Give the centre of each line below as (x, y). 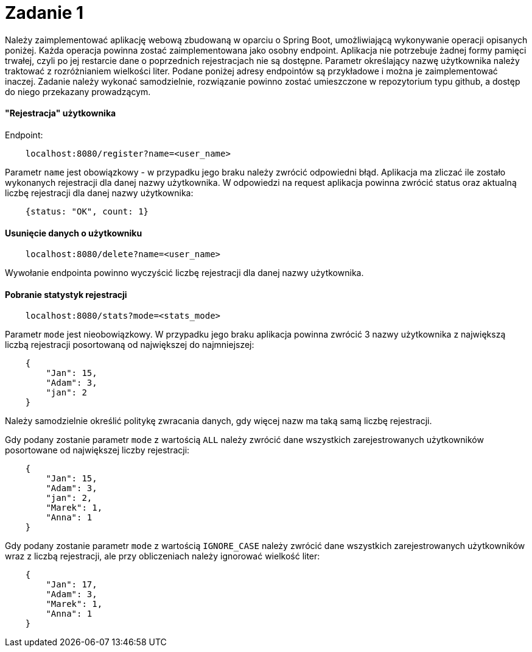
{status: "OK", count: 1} (87, 211)
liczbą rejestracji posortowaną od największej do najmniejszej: (130, 345)
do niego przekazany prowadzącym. (78, 91)
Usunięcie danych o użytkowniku (74, 233)
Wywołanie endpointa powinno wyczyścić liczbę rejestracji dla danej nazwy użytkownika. (184, 273)
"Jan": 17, (72, 585)
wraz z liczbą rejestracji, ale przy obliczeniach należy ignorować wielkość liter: (163, 556)
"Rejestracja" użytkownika (61, 113)
